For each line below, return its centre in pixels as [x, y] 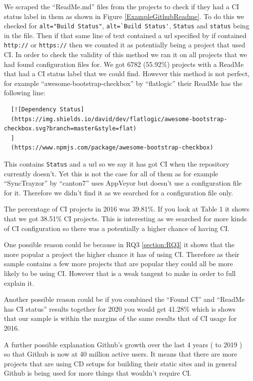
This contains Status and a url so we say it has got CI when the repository [117, 164]
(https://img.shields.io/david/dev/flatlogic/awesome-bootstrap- [119, 119]
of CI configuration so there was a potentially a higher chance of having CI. [117, 228]
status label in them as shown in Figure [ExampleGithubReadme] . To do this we [124, 16]
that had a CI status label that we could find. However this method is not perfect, [127, 74]
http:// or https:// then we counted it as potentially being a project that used [125, 45]
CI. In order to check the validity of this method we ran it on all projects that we [126, 54]
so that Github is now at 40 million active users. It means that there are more [121, 354]
